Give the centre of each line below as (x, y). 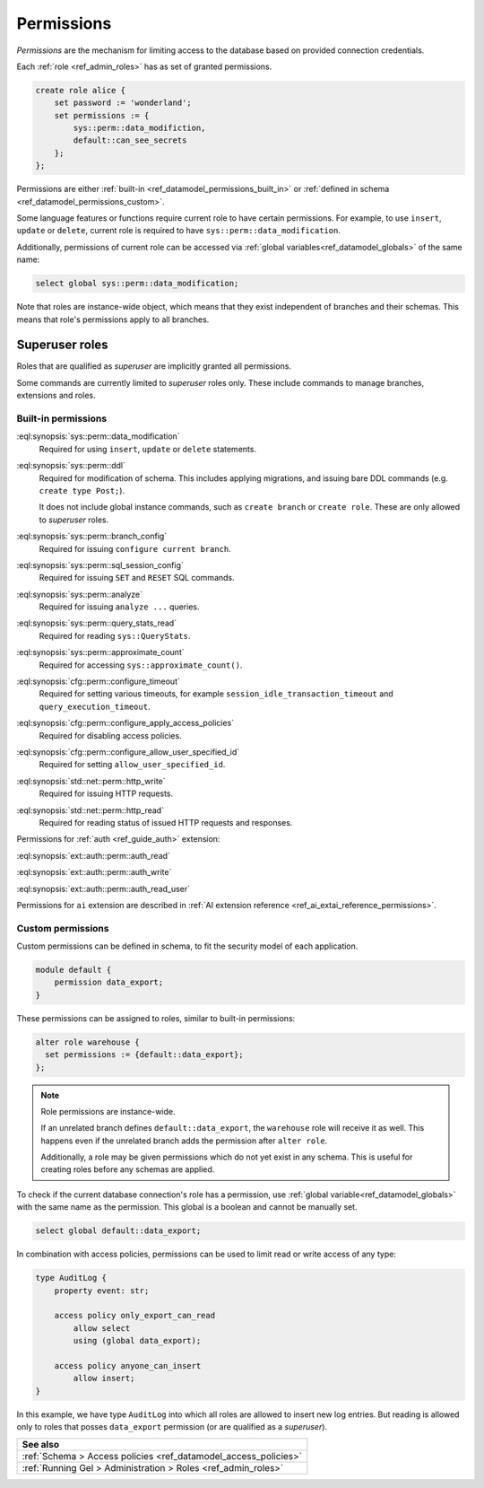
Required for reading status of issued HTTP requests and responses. (166, 822)
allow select (102, 1328)
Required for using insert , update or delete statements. (148, 449)
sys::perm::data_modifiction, (139, 128)
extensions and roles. (56, 396)
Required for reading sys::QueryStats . (115, 635)
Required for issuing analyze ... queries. (119, 607)
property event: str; (102, 1291)
